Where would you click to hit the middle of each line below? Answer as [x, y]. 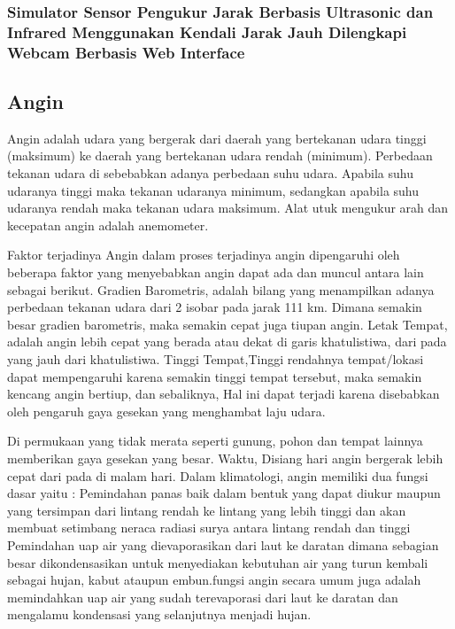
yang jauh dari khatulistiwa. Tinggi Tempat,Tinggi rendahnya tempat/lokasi [216, 359]
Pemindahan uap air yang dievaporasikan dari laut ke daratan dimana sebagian [223, 544]
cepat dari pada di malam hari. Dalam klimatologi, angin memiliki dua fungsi [218, 475]
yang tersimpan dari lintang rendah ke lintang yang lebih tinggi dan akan [207, 510]
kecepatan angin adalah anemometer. [108, 225]
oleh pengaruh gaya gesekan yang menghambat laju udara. [166, 411]
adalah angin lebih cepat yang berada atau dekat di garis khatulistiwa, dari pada [227, 342]
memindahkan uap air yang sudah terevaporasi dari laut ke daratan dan [203, 597]
